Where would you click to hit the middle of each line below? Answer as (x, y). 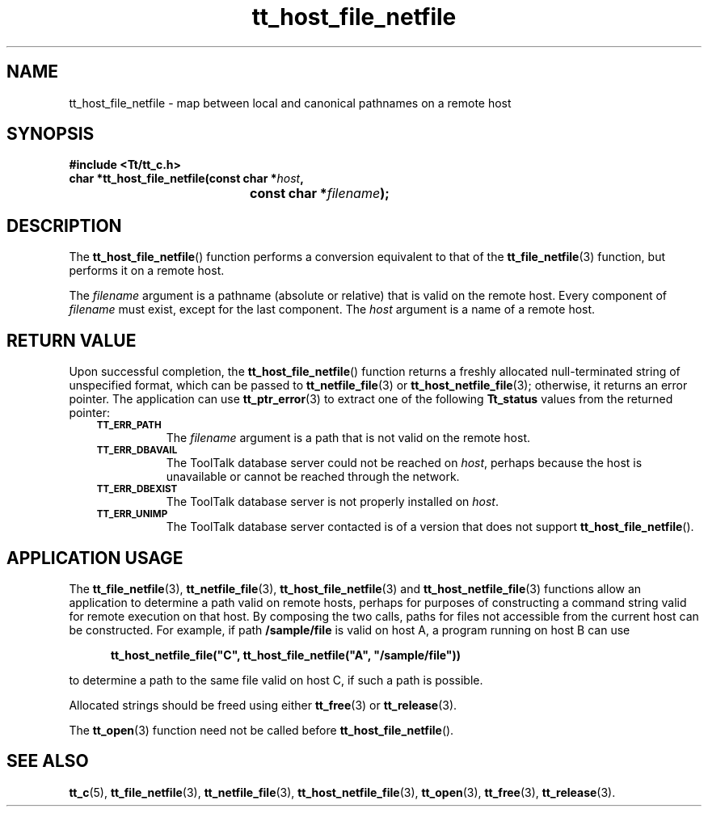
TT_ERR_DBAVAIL (137, 451)
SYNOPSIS (51, 134)
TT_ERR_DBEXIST (137, 489)
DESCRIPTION (64, 225)
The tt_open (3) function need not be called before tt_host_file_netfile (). (261, 730)
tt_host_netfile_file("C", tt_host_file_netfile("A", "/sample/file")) (286, 655)
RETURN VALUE (72, 340)
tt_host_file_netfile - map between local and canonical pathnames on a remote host (290, 103)
